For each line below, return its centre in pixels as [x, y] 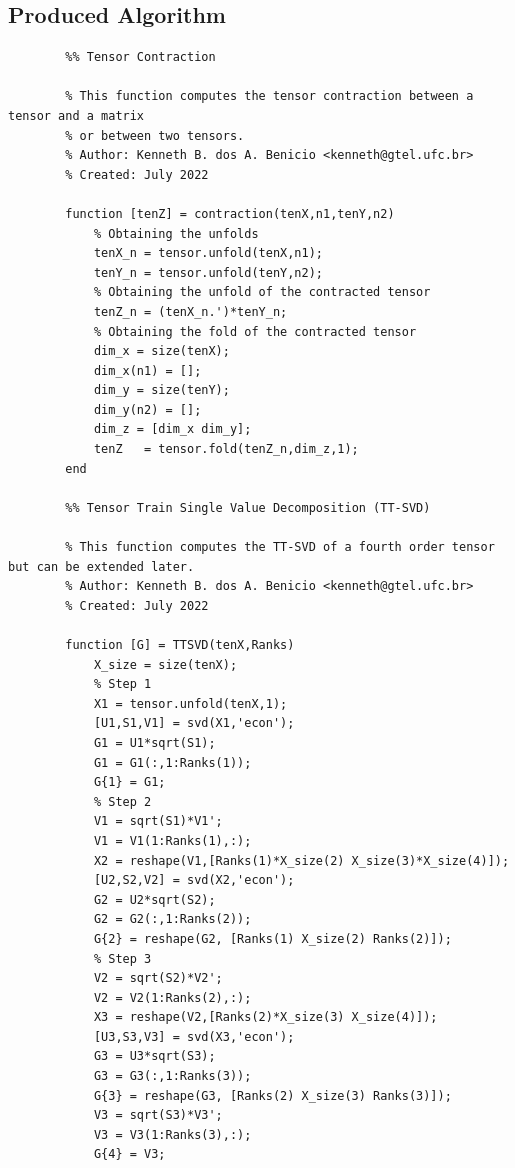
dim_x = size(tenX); [161, 351]
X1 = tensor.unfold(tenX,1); [190, 703]
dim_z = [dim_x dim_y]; [172, 429]
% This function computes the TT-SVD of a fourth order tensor [280, 547]
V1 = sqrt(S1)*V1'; [158, 821]
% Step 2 [122, 801]
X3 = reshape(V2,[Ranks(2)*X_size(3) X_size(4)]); [265, 1017]
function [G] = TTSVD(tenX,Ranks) [180, 645]
